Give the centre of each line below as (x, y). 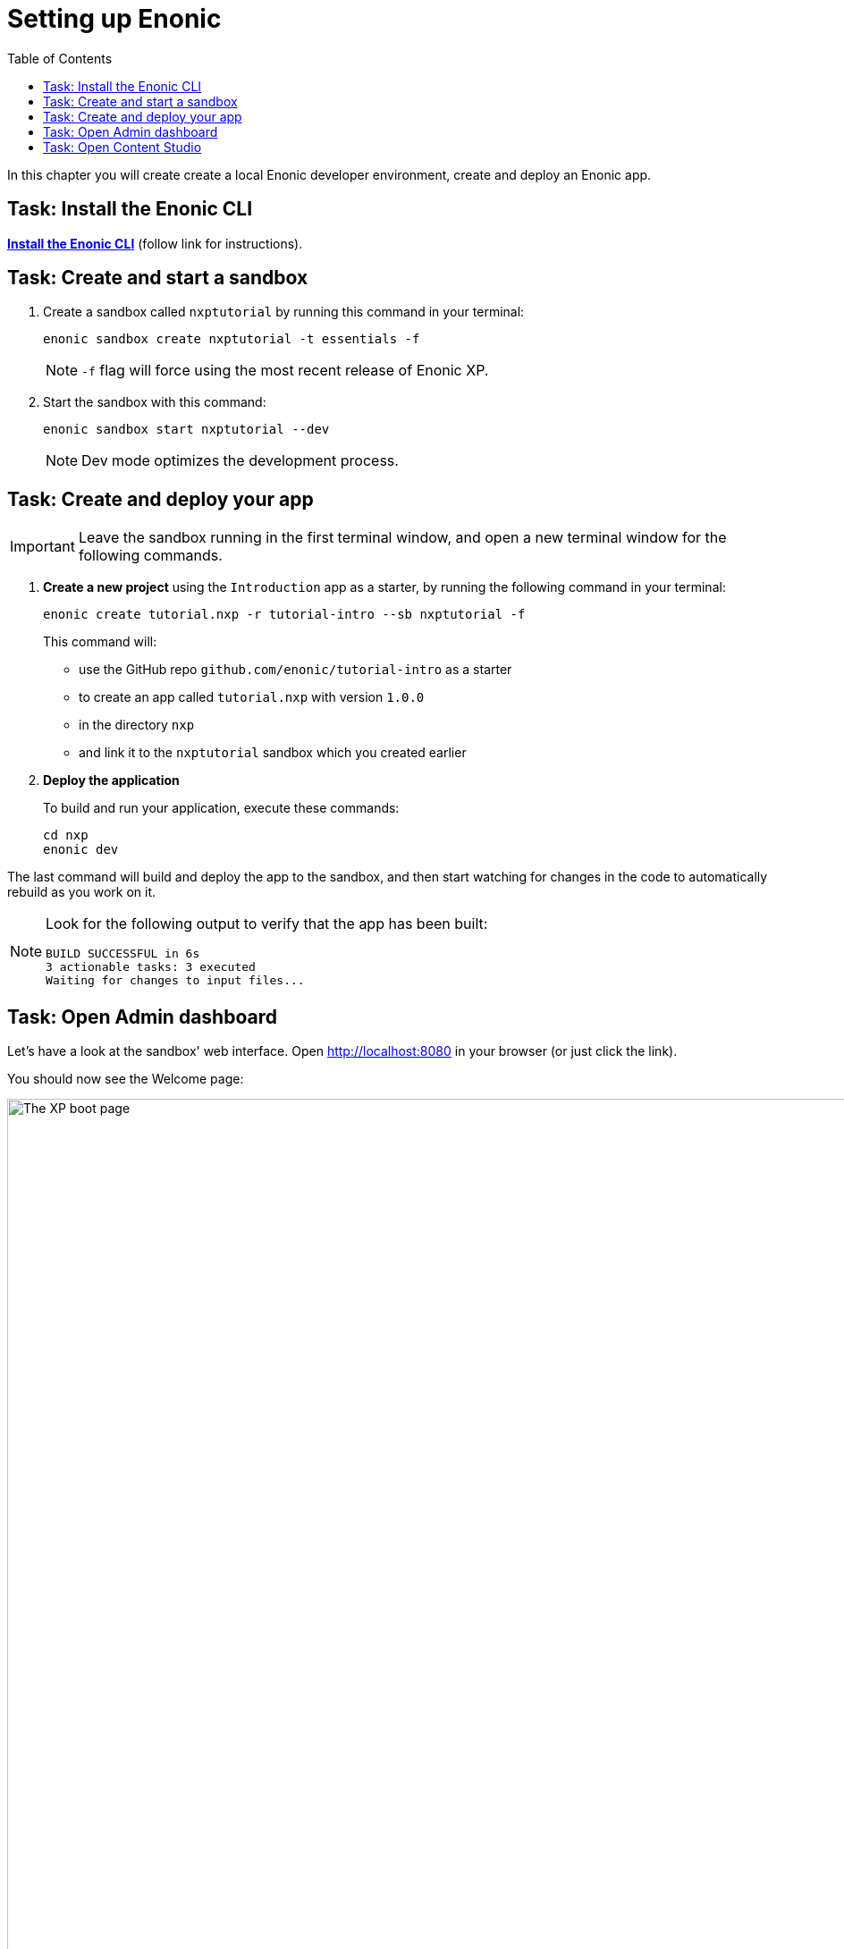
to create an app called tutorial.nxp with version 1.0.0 (252, 697)
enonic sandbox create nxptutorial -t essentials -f (232, 339)
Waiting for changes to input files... (175, 981)
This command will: (100, 642)
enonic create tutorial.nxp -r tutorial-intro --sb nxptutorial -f (284, 615)
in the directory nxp (137, 725)
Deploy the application (111, 780)
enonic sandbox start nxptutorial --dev (186, 430)
